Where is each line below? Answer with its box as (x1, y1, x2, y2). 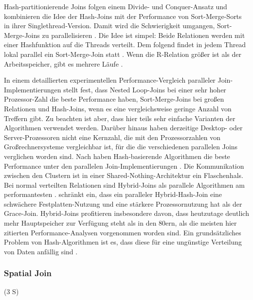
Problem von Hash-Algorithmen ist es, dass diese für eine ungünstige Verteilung (4, 237, 242, 247)
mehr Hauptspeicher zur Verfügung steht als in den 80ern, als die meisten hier (4, 218, 237, 228)
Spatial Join (4, 267, 52, 279)
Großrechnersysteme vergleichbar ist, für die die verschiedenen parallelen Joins (4, 141, 238, 152)
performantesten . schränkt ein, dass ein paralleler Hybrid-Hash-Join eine (4, 189, 222, 199)
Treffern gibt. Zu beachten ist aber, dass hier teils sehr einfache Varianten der (4, 113, 235, 123)
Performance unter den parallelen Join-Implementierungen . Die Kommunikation (4, 160, 244, 171)
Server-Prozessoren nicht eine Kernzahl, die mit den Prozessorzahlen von (4, 132, 221, 142)
